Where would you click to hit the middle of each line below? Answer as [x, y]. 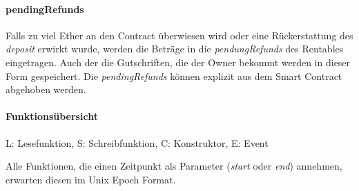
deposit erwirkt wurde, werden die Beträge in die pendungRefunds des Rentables [175, 49]
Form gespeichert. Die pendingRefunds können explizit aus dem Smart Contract [174, 76]
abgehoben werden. [46, 89]
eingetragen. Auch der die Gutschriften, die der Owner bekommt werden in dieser [178, 62]
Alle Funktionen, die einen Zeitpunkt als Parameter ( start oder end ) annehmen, [174, 166]
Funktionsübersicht [52, 116]
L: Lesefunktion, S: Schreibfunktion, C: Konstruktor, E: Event [137, 142]
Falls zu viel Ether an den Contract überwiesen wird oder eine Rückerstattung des [179, 35]
